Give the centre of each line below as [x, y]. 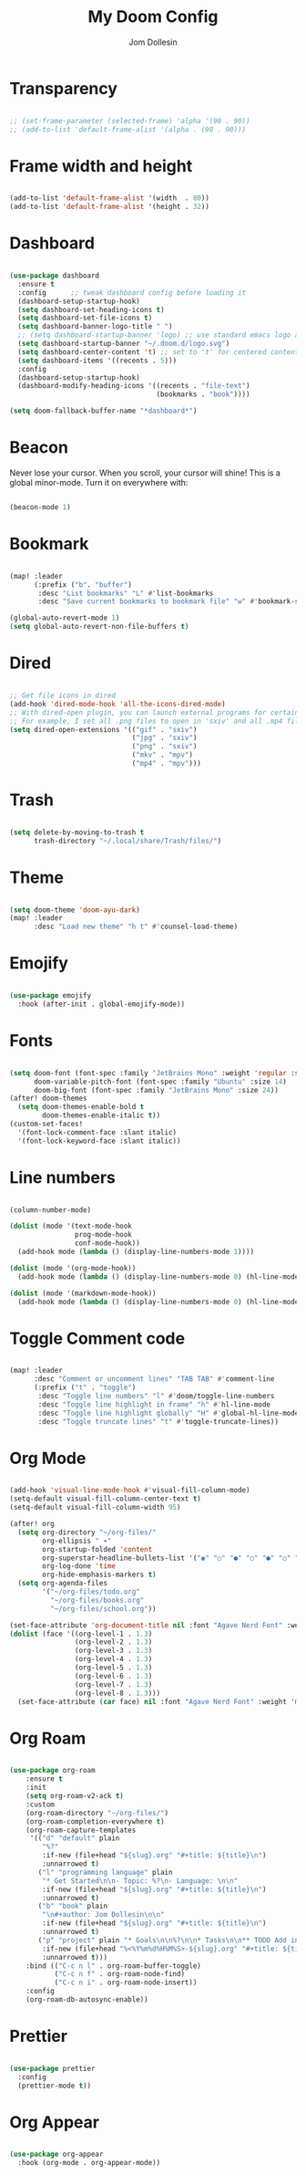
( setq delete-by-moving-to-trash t [77, 832]
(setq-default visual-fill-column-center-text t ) [106, 1499]
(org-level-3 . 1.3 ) [113, 1651]
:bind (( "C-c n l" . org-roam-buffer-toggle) [114, 1966]
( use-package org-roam [52, 1771]
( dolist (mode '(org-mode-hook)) [73, 1268]
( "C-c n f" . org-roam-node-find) [119, 1974]
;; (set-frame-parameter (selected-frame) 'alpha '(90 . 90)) [130, 120]
